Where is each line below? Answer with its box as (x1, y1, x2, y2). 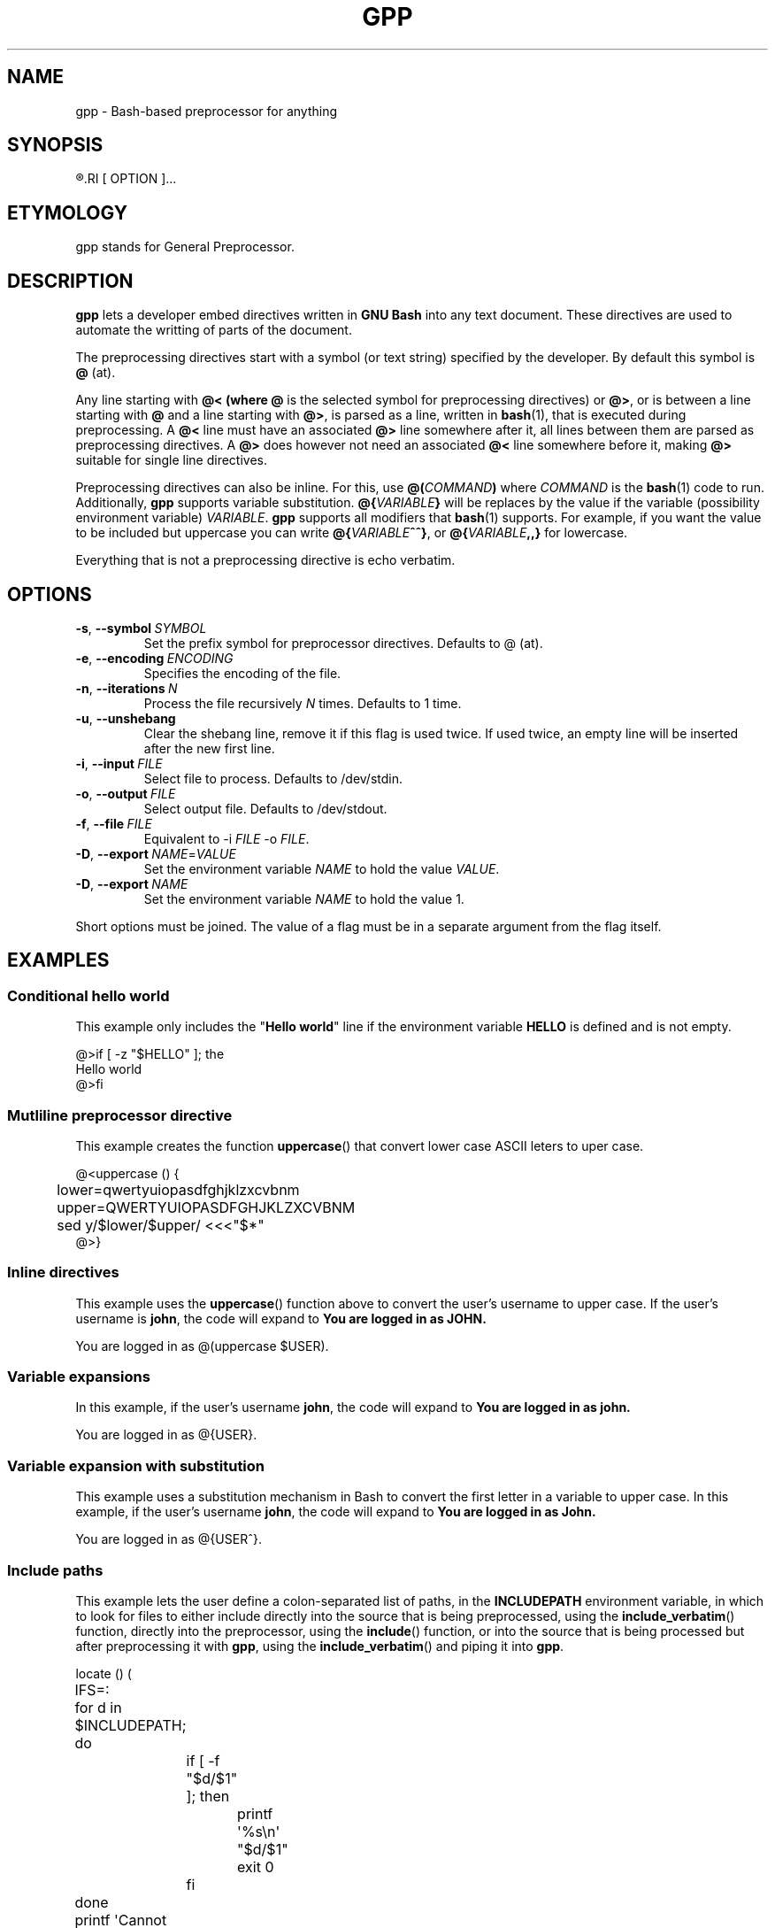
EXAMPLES (7, 949, 110, 972)
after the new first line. (143, 740, 275, 756)
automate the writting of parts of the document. (75, 322, 352, 338)
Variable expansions (7, 1368, 150, 1386)
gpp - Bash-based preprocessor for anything (75, 103, 337, 119)
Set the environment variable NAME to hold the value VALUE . (143, 860, 500, 876)
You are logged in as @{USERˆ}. (75, 1531, 262, 1547)
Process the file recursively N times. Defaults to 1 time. (143, 695, 462, 711)
